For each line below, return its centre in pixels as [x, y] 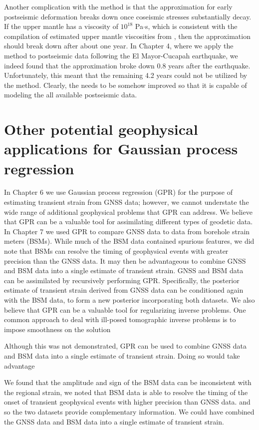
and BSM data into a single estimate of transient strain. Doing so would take [122, 355]
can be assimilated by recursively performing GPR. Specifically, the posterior [122, 280]
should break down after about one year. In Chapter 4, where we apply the [119, 46]
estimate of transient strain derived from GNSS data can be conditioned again [124, 290]
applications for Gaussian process [121, 149]
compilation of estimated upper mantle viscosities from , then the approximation [127, 36]
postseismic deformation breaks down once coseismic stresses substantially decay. [128, 16]
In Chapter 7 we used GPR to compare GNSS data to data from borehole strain [127, 231]
